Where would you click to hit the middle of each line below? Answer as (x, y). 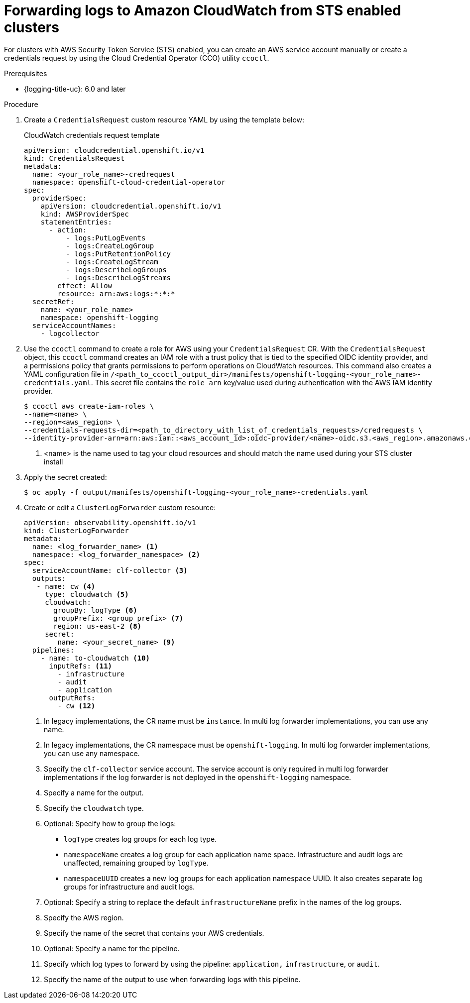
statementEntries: (76, 222)
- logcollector (70, 333)
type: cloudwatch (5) (87, 594)
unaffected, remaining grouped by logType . (136, 863)
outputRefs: (72, 698)
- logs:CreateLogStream (112, 262)
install (54, 461)
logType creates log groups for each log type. (140, 839)
